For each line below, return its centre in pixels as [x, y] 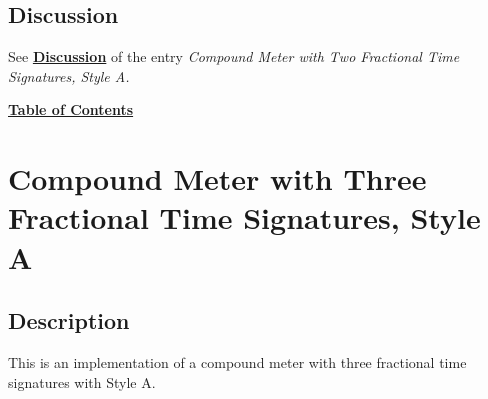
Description [69, 320]
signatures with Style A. [82, 381]
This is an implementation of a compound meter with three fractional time [237, 361]
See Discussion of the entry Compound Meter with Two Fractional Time [234, 56]
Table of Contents [71, 109]
